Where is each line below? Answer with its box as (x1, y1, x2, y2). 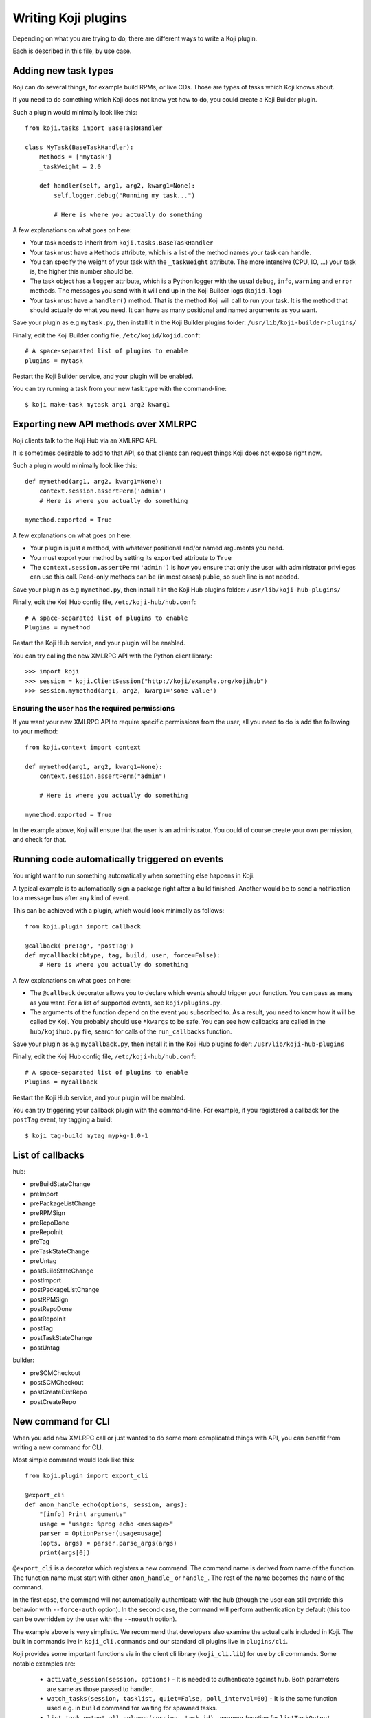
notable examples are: (12, 1660, 76, 1668)
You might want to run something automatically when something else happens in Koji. (12, 871, 255, 880)
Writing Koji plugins (12, 10, 127, 25)
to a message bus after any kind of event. (12, 894, 131, 902)
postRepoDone (30, 1305, 72, 1313)
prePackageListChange (30, 1199, 96, 1207)
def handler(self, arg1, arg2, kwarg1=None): (38, 182, 196, 190)
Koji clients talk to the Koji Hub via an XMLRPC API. (12, 436, 157, 445)
